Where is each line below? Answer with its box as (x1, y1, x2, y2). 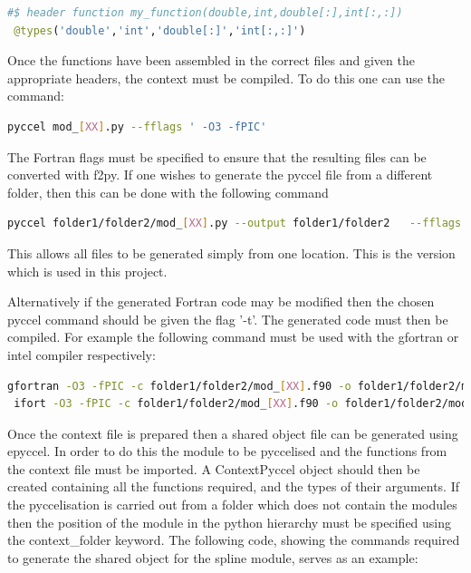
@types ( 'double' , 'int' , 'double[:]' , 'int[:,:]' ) (14, 24, 306, 37)
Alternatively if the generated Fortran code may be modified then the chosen (7, 292, 435, 311)
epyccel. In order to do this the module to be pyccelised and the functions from (7, 442, 447, 461)
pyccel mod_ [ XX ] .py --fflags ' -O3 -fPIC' (7, 120, 267, 133)
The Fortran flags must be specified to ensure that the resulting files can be (7, 147, 427, 166)
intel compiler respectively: (7, 345, 156, 364)
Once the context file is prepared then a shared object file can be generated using (7, 423, 458, 442)
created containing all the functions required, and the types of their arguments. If (7, 477, 460, 496)
